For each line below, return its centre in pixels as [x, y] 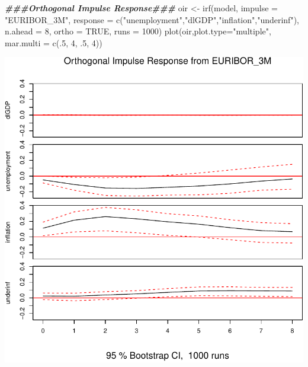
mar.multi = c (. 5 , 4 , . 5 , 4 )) [54, 42]
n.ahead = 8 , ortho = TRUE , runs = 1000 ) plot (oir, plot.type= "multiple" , [138, 31]
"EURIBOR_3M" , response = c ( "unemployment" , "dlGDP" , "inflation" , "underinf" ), [152, 19]
